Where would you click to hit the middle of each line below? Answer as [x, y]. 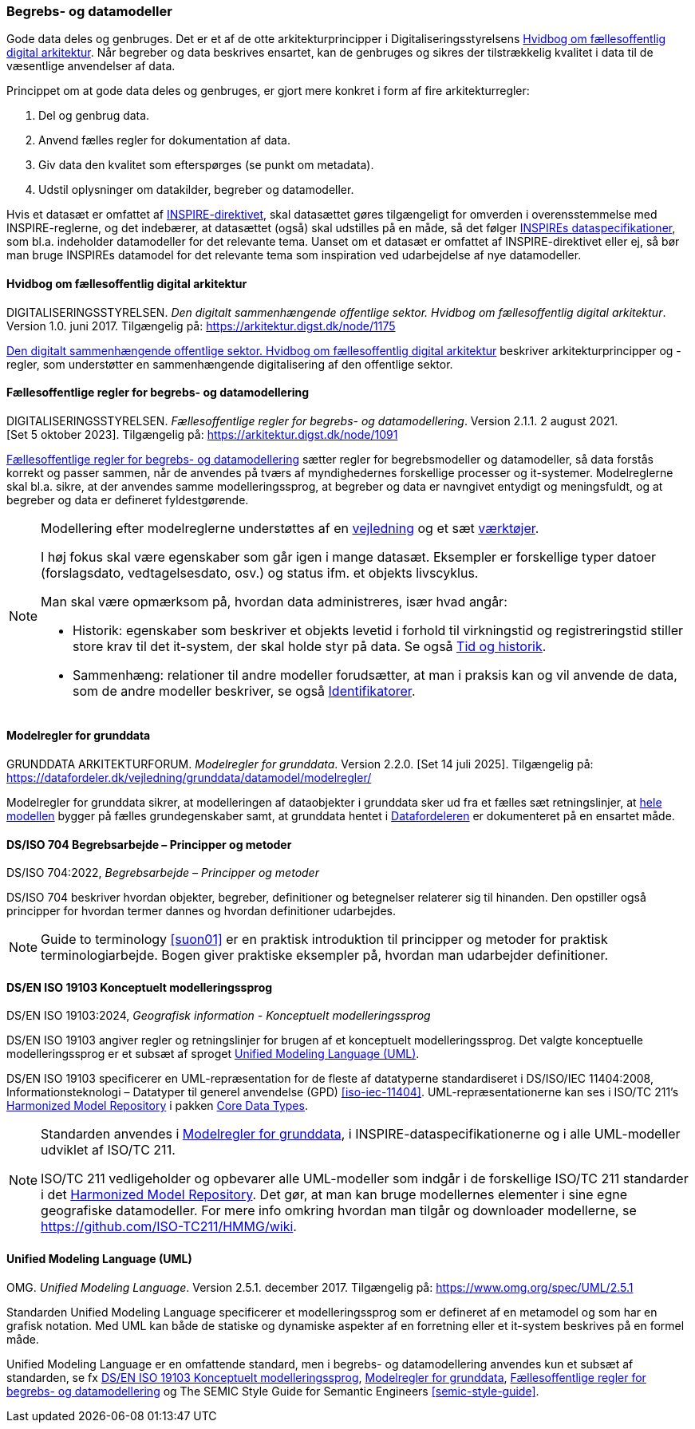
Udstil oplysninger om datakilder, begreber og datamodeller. [196, 190]
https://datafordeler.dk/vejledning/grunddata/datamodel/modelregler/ [189, 778]
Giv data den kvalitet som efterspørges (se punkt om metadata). [206, 165]
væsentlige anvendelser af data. [91, 66]
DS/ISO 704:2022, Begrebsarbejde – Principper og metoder [163, 873]
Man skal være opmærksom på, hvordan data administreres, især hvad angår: [274, 601]
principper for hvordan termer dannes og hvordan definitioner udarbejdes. [201, 911]
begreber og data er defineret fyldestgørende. [128, 499]
